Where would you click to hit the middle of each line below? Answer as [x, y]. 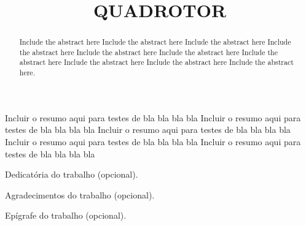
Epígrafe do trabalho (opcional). [66, 215]
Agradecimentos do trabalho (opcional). [80, 194]
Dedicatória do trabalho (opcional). [72, 174]
